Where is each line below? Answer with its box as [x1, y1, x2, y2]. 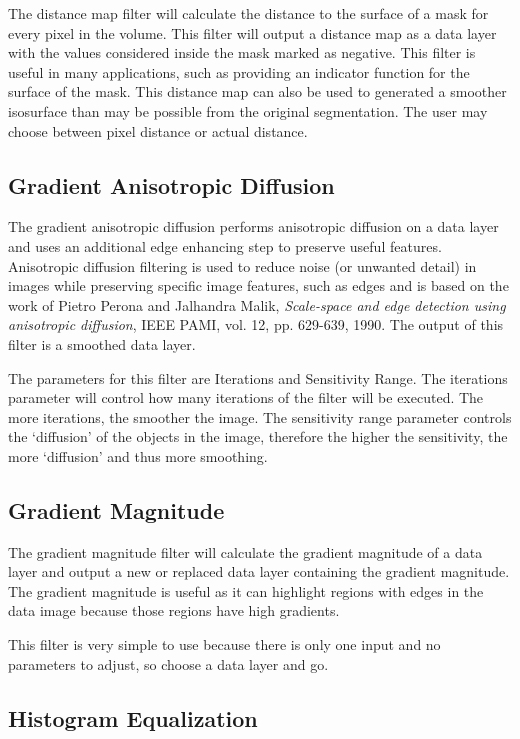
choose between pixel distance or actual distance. [8, 120, 308, 141]
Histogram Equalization [8, 702, 258, 733]
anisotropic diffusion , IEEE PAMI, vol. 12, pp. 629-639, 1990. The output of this [8, 314, 504, 335]
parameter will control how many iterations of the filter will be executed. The [8, 387, 484, 408]
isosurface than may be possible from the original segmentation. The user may [8, 100, 488, 121]
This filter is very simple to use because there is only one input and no [8, 634, 441, 655]
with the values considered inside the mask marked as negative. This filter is [8, 42, 476, 63]
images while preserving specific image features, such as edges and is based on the [8, 275, 509, 296]
